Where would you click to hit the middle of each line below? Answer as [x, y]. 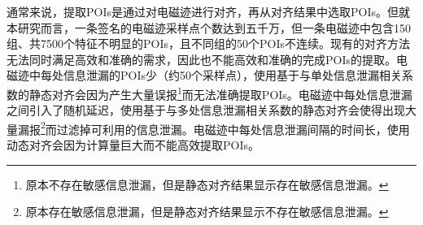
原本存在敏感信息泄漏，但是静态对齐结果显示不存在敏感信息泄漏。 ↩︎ [207, 212]
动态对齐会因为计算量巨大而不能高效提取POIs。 [133, 145]
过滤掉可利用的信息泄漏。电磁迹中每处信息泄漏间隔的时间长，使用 [233, 129]
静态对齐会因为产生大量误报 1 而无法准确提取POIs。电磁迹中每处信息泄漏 [220, 93]
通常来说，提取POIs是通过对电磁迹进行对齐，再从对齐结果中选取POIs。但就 [208, 11]
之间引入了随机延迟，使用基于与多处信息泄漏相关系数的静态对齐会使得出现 [206, 110]
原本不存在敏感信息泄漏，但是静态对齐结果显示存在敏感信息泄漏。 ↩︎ [207, 184]
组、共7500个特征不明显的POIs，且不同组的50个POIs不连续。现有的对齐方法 [208, 43]
